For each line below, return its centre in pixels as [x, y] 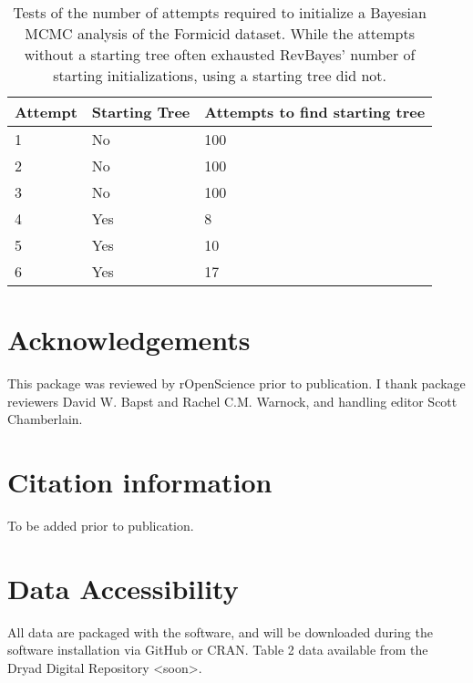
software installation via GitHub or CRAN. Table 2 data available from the [218, 650]
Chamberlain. [45, 419]
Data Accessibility [123, 588]
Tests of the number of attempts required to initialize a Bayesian [220, 12]
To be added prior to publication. [101, 526]
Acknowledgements [129, 340]
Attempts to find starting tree [315, 112]
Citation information [140, 482]
